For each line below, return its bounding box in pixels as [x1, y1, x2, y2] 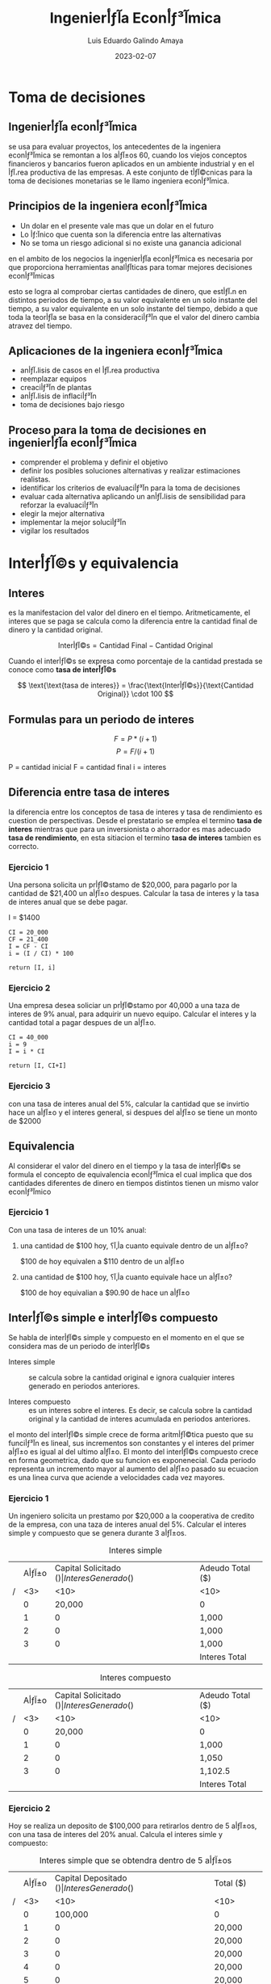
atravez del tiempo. [8, 321, 73, 330]
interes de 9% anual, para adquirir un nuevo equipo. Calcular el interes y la [8, 1009, 256, 1019]
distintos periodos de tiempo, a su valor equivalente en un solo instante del [8, 295, 258, 305]
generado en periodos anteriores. [28, 1381, 140, 1390]
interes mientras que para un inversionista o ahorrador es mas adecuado [8, 824, 252, 834]
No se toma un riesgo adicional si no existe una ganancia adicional [19, 237, 242, 247]
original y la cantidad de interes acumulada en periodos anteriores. [28, 1414, 251, 1423]
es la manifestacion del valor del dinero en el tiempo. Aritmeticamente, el [8, 607, 251, 618]
